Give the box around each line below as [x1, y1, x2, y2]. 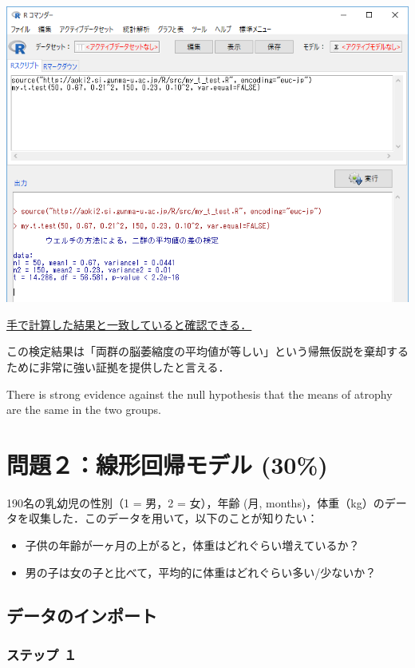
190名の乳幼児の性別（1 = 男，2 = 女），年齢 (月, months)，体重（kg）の [6, 494, 385, 511]
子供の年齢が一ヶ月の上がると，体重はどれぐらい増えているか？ [25, 537, 360, 554]
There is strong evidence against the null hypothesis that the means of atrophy [6, 385, 393, 402]
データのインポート [6, 602, 157, 627]
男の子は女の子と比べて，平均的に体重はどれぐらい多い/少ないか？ [25, 563, 377, 580]
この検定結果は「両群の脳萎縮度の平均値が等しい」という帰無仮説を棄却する [6, 343, 409, 360]
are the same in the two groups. [6, 401, 161, 418]
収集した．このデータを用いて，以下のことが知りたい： [28, 510, 318, 527]
